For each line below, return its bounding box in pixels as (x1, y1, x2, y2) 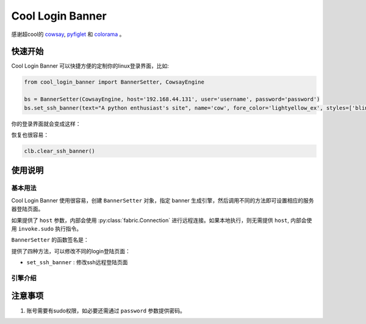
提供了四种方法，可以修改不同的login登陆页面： (11, 247, 131, 254)
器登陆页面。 (11, 205, 44, 213)
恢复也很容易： (11, 131, 49, 139)
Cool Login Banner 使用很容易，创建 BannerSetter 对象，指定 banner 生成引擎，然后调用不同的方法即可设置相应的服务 (11, 196, 314, 204)
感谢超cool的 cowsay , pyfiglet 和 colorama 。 (11, 31, 125, 38)
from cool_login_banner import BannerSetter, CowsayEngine (24, 79, 204, 85)
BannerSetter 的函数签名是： (11, 236, 90, 243)
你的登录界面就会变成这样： (11, 120, 81, 128)
